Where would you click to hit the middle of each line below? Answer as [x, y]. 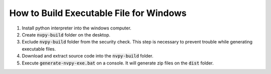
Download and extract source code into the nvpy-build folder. [88, 56]
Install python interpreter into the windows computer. [77, 28]
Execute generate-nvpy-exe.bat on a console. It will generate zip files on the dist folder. [118, 63]
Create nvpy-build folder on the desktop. [66, 34]
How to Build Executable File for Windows [98, 13]
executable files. [39, 49]
